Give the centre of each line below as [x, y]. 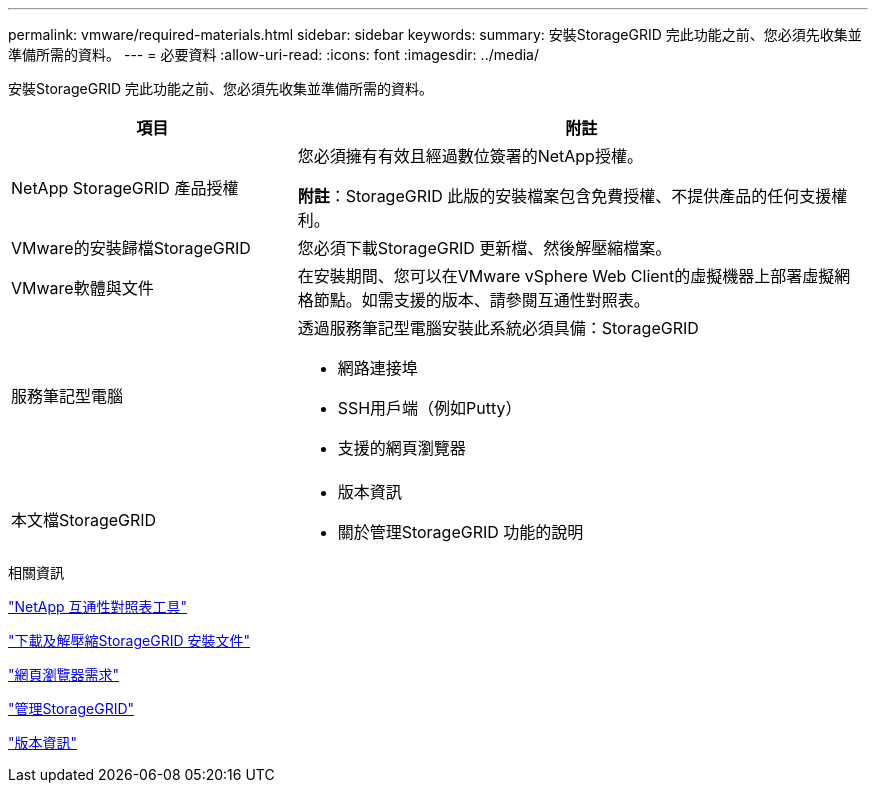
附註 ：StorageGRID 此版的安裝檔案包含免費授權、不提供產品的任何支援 [564, 196]
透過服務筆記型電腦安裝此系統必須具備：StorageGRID [498, 328]
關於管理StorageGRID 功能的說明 [460, 532]
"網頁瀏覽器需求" [64, 674]
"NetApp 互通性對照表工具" [98, 606]
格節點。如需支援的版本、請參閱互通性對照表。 [473, 300]
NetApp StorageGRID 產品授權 [125, 188]
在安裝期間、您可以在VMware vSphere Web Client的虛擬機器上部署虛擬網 [574, 276]
